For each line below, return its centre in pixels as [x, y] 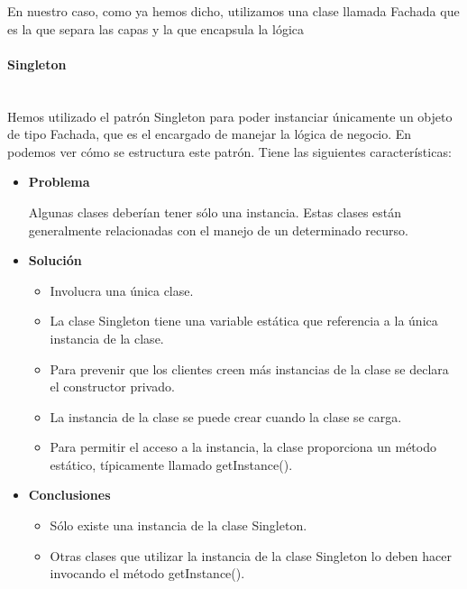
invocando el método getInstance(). [147, 573]
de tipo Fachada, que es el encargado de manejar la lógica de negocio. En [210, 134]
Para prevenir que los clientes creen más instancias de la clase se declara [249, 368]
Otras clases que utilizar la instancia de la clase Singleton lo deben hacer [251, 555]
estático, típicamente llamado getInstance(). [171, 464]
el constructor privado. [112, 387]
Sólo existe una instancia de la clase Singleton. [179, 525]
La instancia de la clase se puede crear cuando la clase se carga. [226, 416]
